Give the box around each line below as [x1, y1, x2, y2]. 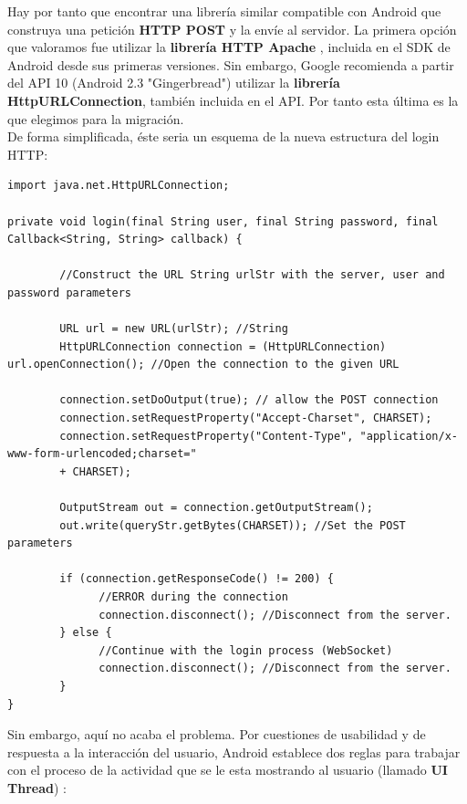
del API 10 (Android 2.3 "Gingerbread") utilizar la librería [7, 73, 340, 92]
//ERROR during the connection [99, 590, 288, 603]
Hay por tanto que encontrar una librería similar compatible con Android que [7, 2, 441, 20]
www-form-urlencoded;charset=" [7, 447, 197, 461]
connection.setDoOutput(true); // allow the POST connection [59, 393, 439, 407]
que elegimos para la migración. [7, 109, 184, 128]
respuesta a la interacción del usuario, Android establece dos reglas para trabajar [7, 742, 461, 761]
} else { [59, 626, 112, 640]
